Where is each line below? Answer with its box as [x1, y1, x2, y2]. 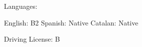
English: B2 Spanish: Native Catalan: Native [4, 17, 139, 27]
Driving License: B [4, 34, 60, 44]
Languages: [4, 1, 37, 11]
